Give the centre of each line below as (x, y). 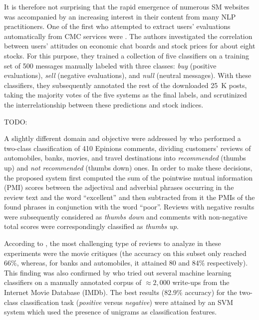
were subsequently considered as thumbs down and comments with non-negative (126, 216)
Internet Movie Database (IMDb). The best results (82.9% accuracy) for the (121, 292)
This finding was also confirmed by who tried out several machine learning (118, 272)
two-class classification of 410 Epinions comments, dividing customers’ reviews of (128, 148)
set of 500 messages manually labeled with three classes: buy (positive (110, 65)
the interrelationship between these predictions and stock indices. (104, 104)
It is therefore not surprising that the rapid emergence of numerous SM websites (127, 6)
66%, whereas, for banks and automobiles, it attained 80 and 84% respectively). (126, 263)
